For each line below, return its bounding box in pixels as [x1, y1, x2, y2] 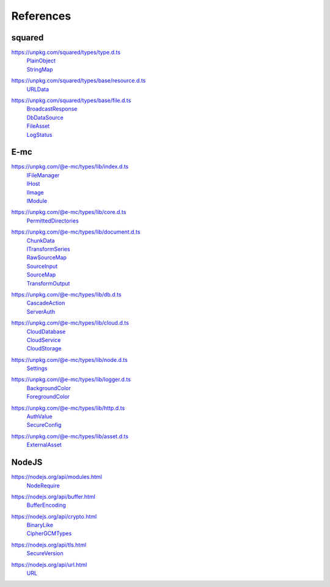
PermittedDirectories [26, 217, 79, 224]
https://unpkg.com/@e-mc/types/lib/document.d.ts [11, 228, 141, 235]
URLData [26, 86, 49, 93]
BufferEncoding [26, 501, 67, 509]
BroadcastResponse [26, 105, 78, 113]
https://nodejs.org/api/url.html [11, 561, 87, 568]
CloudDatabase [26, 328, 66, 335]
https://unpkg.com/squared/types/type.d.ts [11, 49, 121, 56]
